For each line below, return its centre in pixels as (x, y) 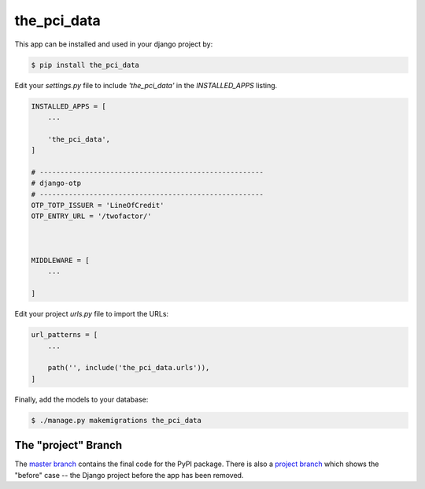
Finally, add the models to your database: (81, 399)
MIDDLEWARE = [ (60, 260)
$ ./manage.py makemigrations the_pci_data (116, 420)
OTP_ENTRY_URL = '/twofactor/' (92, 216)
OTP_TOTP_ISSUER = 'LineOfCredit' (98, 206)
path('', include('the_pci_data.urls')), (129, 368)
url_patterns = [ (65, 335)
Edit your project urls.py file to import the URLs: (92, 314)
